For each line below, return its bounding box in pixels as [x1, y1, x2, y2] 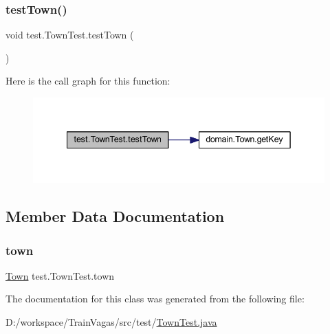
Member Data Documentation [5, 205, 225, 227]
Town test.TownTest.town [5, 268, 115, 282]
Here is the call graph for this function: [5, 74, 170, 88]
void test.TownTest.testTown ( [5, 27, 134, 42]
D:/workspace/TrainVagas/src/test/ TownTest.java [5, 315, 217, 329]
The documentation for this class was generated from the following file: [5, 291, 305, 306]
